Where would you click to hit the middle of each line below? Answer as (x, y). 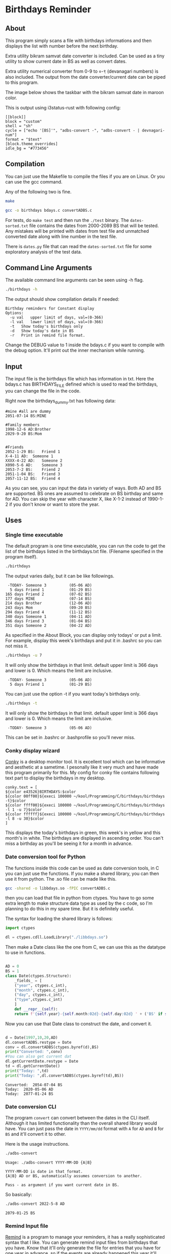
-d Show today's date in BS (42, 331)
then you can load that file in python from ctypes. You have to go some (80, 898)
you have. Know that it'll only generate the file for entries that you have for (83, 1248)
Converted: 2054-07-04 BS (34, 1085)
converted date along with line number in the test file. (61, 236)
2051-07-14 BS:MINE (26, 416)
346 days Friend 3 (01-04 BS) (49, 621)
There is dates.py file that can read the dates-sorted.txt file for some (78, 246)
